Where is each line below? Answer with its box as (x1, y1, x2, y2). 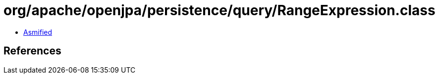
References (3, 45, 61, 57)
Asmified (23, 27, 53, 36)
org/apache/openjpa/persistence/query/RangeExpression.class (3, 2, 436, 19)
